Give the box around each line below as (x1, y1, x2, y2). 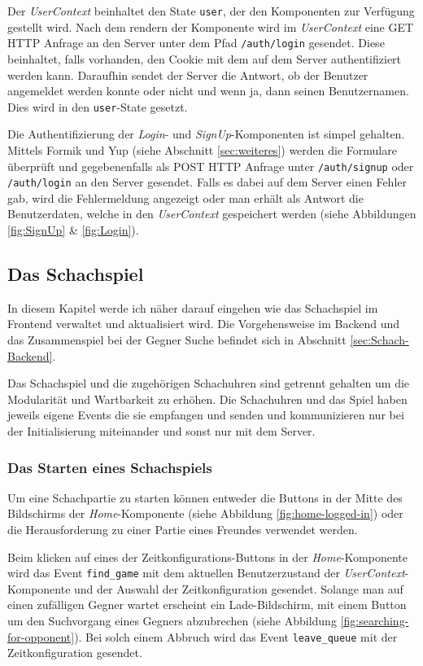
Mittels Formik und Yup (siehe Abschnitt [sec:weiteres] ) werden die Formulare (7, 141, 397, 158)
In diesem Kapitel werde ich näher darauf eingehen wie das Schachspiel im (7, 299, 378, 316)
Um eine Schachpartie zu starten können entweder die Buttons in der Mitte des (7, 489, 403, 506)
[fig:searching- (340, 612, 409, 629)
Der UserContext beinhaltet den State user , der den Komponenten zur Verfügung (7, 2, 415, 19)
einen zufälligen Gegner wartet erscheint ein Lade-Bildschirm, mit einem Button (7, 596, 407, 613)
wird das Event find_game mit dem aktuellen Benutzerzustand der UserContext (7, 564, 405, 581)
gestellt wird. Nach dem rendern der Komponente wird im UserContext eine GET (7, 18, 414, 35)
